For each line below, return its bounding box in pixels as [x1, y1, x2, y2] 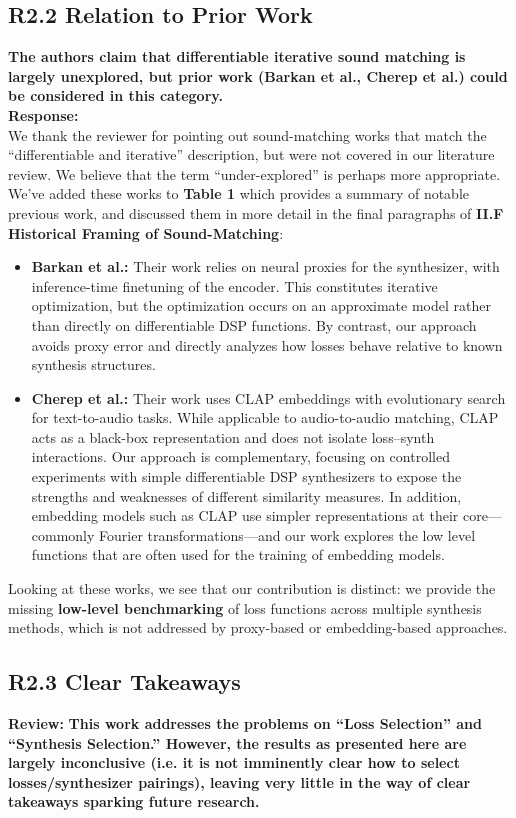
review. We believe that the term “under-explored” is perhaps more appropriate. [8, 163, 501, 184]
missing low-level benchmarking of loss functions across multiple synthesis [8, 597, 482, 618]
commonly [31, 524, 95, 545]
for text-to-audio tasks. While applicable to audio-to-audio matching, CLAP [31, 407, 499, 428]
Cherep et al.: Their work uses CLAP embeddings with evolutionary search [31, 387, 506, 408]
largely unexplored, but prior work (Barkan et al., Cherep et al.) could [8, 65, 508, 86]
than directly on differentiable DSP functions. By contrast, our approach [31, 314, 477, 335]
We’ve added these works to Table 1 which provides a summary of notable [8, 183, 470, 204]
